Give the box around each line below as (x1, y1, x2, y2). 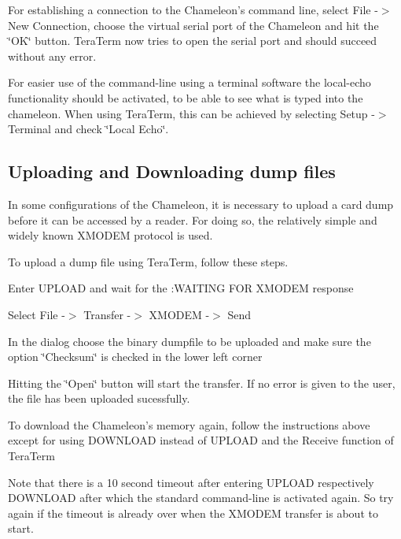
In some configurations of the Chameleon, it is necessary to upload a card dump (8, 195, 394, 212)
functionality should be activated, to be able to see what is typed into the (8, 89, 363, 106)
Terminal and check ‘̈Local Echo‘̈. (8, 121, 169, 137)
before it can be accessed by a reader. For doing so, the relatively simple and (8, 211, 377, 228)
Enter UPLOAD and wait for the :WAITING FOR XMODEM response (8, 280, 354, 296)
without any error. (8, 47, 97, 64)
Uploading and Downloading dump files (8, 159, 336, 184)
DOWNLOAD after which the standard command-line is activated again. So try (8, 489, 394, 506)
